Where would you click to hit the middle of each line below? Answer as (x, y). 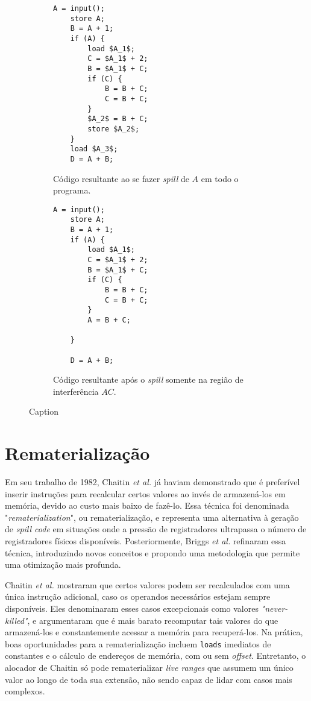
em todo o (220, 178)
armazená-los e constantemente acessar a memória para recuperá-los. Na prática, (154, 632)
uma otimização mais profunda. (63, 564)
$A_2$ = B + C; (118, 119)
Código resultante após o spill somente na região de (148, 379)
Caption (44, 411)
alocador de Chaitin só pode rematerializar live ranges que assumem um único (149, 668)
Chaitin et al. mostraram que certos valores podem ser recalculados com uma (147, 584)
